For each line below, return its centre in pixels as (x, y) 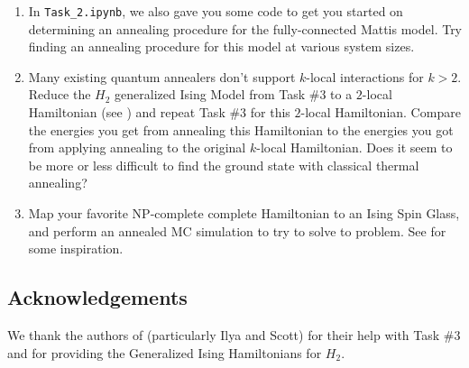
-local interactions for (365, 76)
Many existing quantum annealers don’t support (162, 76)
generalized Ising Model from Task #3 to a (234, 94)
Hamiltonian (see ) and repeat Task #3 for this (159, 112)
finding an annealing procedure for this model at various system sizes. (221, 46)
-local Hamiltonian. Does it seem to (354, 147)
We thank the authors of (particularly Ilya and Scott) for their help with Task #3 (234, 334)
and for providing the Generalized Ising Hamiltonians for (165, 352)
